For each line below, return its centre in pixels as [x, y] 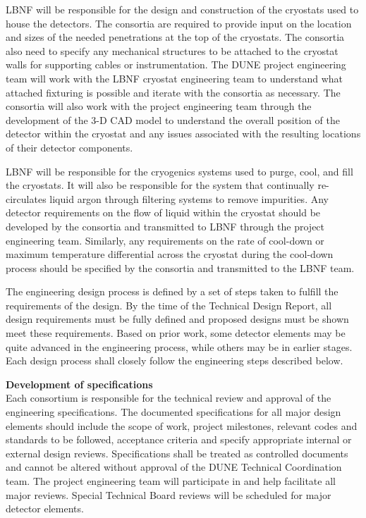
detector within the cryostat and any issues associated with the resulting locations [183, 134]
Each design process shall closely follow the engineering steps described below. [175, 360]
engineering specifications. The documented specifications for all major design [173, 412]
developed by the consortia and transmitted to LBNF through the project [165, 226]
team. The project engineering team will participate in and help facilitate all [171, 481]
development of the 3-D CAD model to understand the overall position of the [173, 119]
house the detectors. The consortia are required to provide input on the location [179, 23]
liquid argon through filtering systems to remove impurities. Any [189, 198]
